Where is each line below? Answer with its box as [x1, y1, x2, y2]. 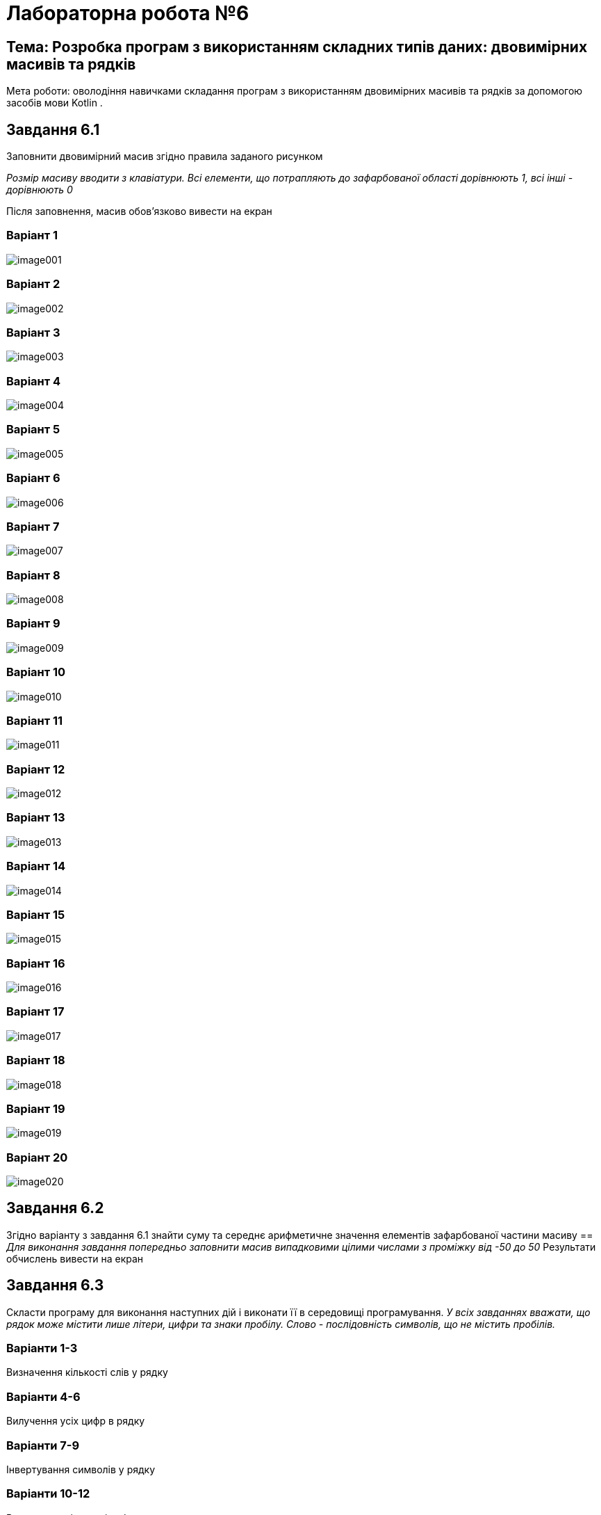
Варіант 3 [6, 325, 60, 339]
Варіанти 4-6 [6, 1389, 81, 1404]
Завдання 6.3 [6, 1276, 104, 1294]
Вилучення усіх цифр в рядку [6, 1415, 145, 1427]
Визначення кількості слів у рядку [6, 1366, 168, 1379]
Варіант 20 [6, 1150, 68, 1164]
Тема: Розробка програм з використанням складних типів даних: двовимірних [6, 38, 588, 56]
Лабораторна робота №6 [6, 1, 249, 25]
